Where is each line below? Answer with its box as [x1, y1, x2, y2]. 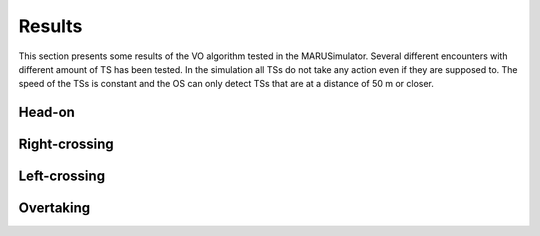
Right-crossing [18, 136, 114, 153]
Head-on [18, 104, 75, 121]
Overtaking [18, 200, 91, 217]
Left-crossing [18, 168, 105, 185]
